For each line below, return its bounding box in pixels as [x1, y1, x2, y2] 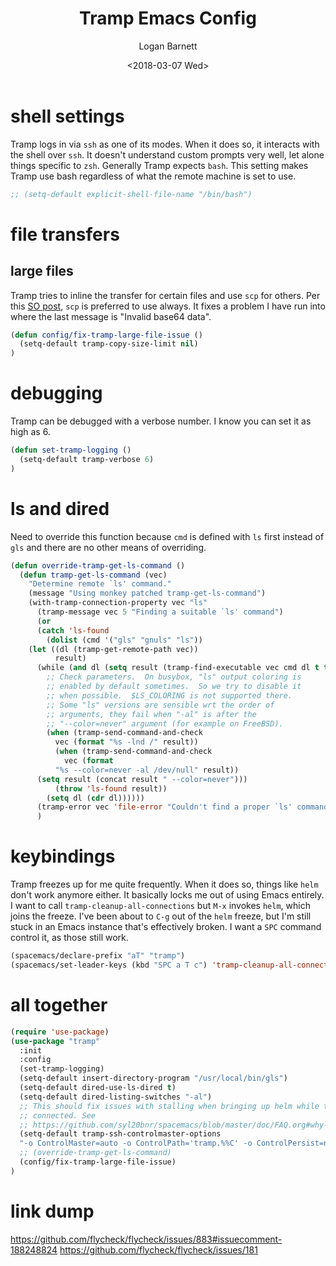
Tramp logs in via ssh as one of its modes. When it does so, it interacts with [10, 138, 320, 150]
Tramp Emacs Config [79, 7, 257, 30]
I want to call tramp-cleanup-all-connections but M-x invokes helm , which [10, 900, 311, 912]
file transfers [10, 223, 120, 246]
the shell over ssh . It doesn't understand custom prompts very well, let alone [10, 148, 325, 161]
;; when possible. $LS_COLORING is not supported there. [46, 690, 293, 701]
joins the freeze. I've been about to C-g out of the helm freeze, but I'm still [10, 910, 312, 922]
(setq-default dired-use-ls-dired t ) [19, 1083, 177, 1093]
